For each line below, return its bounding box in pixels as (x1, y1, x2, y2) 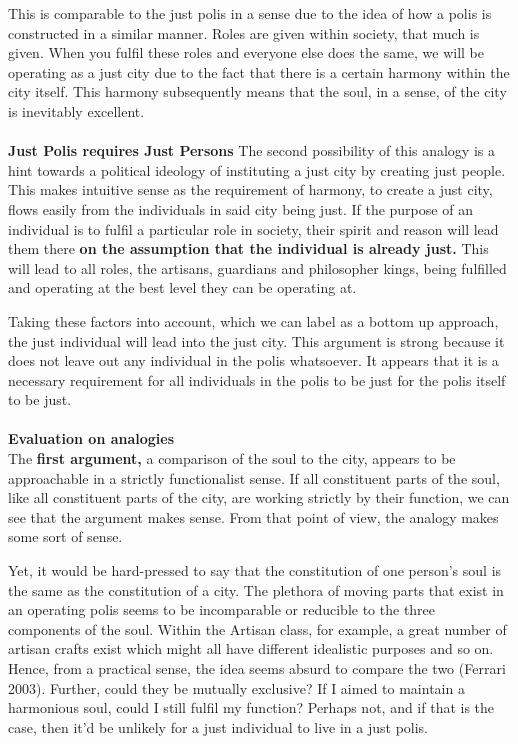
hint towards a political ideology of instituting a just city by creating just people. (8, 159, 506, 180)
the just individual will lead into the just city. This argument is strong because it (8, 330, 505, 351)
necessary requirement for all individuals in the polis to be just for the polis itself (8, 369, 506, 390)
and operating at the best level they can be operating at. (8, 277, 357, 298)
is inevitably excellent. (8, 100, 145, 121)
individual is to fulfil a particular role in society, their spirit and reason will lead (8, 218, 499, 239)
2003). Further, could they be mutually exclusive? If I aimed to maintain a (8, 677, 465, 698)
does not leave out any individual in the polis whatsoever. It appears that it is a (8, 350, 499, 371)
